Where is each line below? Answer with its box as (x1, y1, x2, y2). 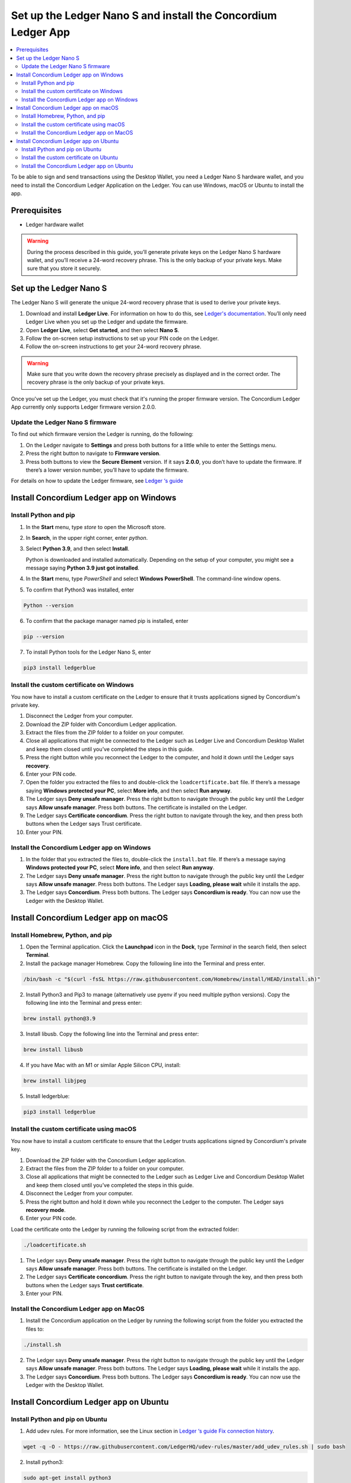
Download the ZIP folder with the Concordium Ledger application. (25, 1157, 186, 1164)
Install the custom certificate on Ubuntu (21, 154, 119, 161)
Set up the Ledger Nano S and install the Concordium (11, 9, 277, 22)
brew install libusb (23, 1046, 83, 1053)
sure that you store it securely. (27, 265, 101, 272)
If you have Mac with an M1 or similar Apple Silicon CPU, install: (25, 1062, 181, 1069)
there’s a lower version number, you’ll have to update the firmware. (25, 466, 189, 473)
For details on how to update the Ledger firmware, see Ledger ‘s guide (11, 478, 184, 485)
